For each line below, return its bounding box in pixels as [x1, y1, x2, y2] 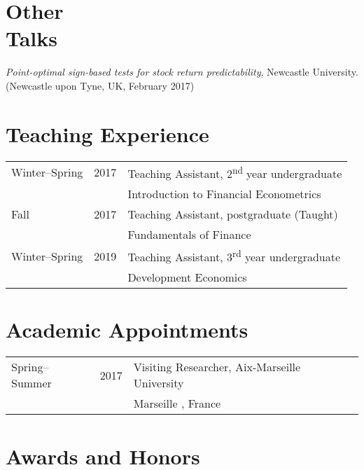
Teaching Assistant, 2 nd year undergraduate [127, 163, 342, 181]
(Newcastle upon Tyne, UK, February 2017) [6, 78, 195, 92]
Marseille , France [133, 395, 221, 412]
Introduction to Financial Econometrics [127, 185, 321, 202]
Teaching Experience [6, 119, 209, 148]
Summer [11, 375, 52, 392]
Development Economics [127, 269, 247, 286]
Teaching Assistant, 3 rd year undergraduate [127, 246, 341, 265]
